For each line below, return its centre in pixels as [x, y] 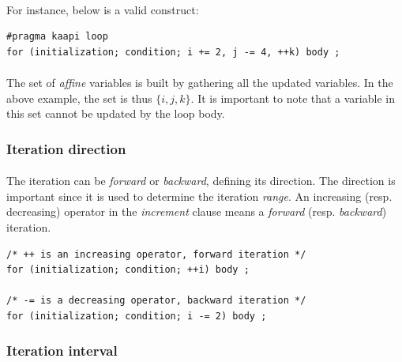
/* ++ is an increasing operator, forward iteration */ [156, 254]
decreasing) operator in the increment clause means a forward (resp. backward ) [197, 211]
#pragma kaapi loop [57, 37]
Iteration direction [66, 148]
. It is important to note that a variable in [293, 98]
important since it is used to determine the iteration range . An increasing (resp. [199, 196]
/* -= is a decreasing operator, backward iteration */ [156, 301]
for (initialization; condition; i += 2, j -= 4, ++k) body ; [173, 52]
